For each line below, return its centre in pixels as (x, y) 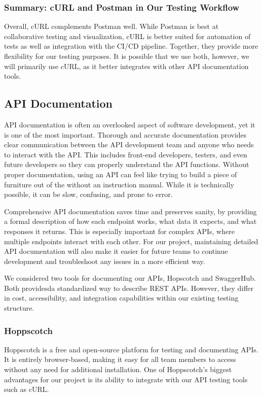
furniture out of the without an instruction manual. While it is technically (119, 184)
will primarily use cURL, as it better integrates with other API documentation (126, 66)
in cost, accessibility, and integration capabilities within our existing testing (121, 298)
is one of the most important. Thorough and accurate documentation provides (125, 134)
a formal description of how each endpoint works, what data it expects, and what (130, 221)
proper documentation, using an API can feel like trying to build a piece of (121, 174)
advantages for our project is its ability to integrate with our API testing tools (126, 379)
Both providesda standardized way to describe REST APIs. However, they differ (129, 288)
